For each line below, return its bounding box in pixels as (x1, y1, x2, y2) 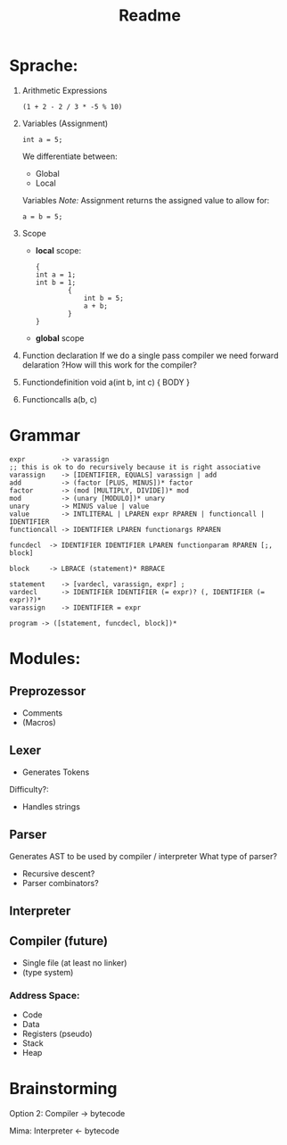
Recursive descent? (21, 867, 95, 879)
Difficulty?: (9, 784, 49, 794)
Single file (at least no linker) (21, 957, 127, 968)
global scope (35, 332, 85, 344)
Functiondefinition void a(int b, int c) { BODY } (21, 377, 190, 387)
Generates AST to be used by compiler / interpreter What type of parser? (9, 850, 278, 861)
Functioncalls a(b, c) (21, 394, 98, 404)
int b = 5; (83, 294, 125, 303)
